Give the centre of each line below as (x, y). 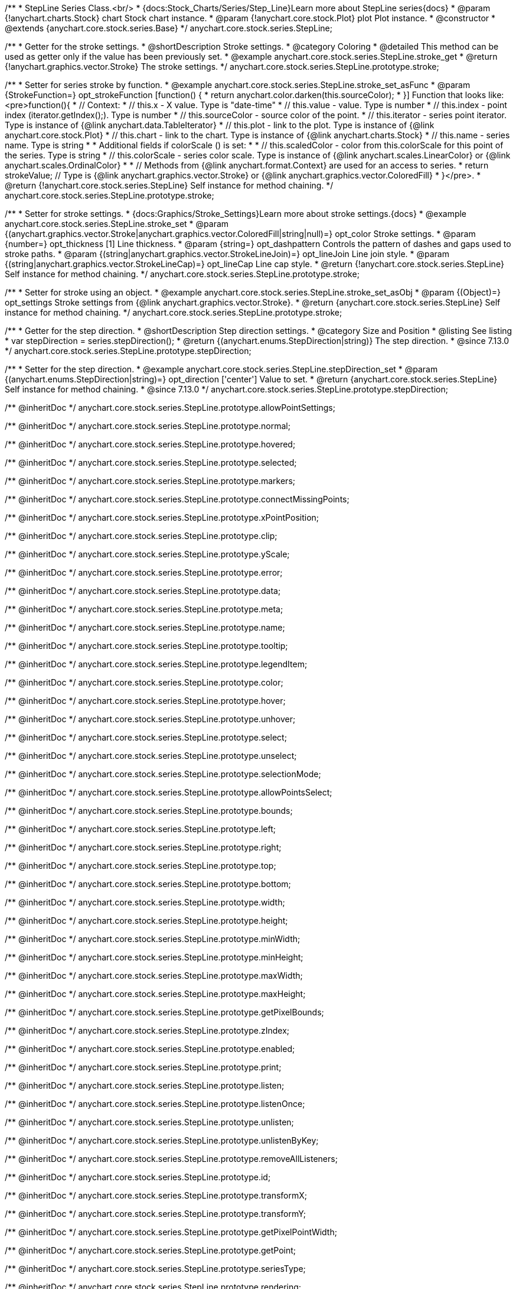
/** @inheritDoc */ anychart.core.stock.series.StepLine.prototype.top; (141, 866)
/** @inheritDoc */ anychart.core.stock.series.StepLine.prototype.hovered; (150, 444)
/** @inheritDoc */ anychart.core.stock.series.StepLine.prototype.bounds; (149, 811)
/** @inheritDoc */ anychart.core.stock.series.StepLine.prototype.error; (144, 572)
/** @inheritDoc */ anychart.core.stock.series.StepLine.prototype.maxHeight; (155, 994)
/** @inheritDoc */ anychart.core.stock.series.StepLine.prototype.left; (141, 829)
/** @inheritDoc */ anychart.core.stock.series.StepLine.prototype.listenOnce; (155, 1104)
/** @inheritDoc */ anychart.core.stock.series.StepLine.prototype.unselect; (151, 756)
